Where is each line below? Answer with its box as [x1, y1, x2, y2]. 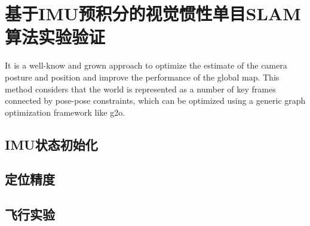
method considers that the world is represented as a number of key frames [5, 82, 276, 95]
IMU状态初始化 [5, 135, 98, 153]
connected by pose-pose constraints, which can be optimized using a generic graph [5, 94, 306, 107]
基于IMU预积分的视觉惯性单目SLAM [5, 1, 301, 26]
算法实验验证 [5, 24, 106, 49]
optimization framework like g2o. [5, 106, 125, 118]
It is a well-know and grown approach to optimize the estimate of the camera [5, 59, 287, 72]
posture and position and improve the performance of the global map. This [5, 70, 280, 83]
